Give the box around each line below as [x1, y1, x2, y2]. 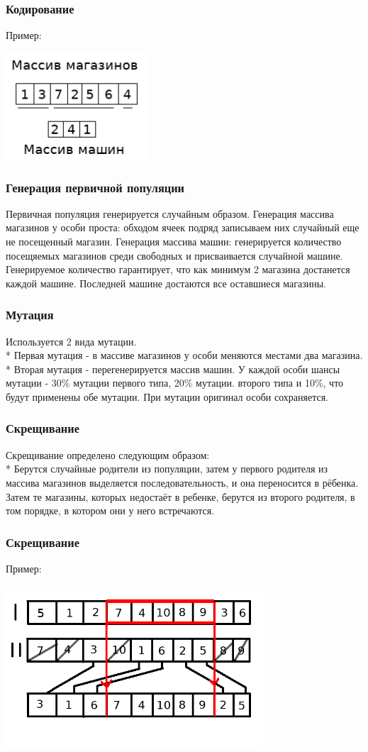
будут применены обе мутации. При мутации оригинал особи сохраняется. [6, 389, 329, 404]
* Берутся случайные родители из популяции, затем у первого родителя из [6, 461, 328, 476]
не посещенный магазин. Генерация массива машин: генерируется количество [6, 233, 342, 248]
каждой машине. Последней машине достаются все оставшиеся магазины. [6, 275, 326, 290]
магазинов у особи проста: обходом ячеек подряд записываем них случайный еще [6, 220, 359, 235]
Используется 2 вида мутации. [6, 333, 137, 348]
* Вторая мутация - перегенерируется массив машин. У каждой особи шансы [6, 361, 340, 376]
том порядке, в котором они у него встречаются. [6, 503, 215, 518]
